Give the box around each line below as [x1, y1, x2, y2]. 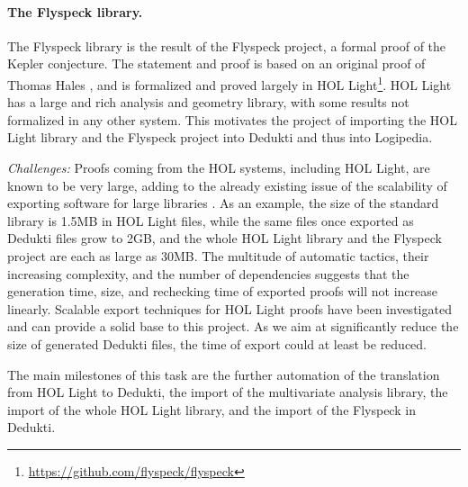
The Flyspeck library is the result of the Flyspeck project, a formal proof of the [7, 36, 446, 55]
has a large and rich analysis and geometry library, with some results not [7, 93, 409, 112]
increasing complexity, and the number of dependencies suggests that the [7, 264, 409, 283]
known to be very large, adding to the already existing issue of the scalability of [7, 176, 447, 194]
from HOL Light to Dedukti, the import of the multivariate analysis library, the [7, 383, 448, 401]
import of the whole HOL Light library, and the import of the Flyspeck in [7, 400, 416, 419]
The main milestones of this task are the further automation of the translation [7, 365, 440, 383]
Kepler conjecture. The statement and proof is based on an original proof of [7, 54, 426, 73]
